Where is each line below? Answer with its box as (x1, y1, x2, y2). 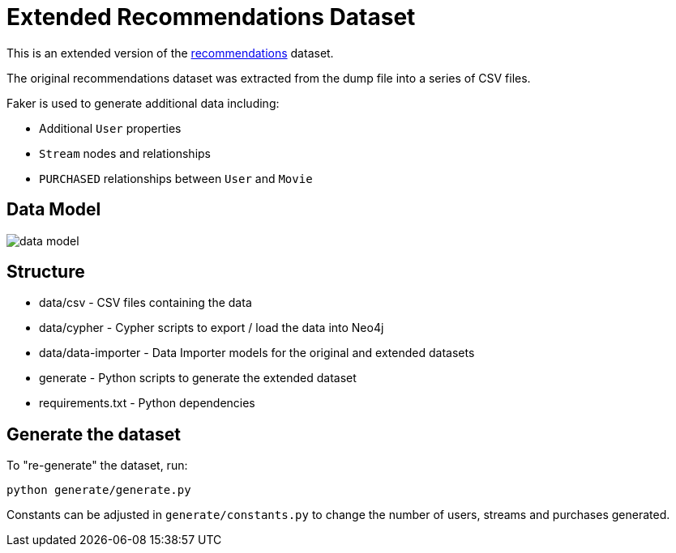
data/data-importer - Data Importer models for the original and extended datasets (39, 346, 475, 360)
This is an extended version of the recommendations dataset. (6, 45, 334, 60)
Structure (6, 262, 85, 283)
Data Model (6, 199, 101, 220)
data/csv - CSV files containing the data (39, 296, 252, 310)
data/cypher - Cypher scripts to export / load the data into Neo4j (39, 321, 384, 335)
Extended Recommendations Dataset (6, 3, 416, 31)
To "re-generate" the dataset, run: (6, 458, 188, 473)
